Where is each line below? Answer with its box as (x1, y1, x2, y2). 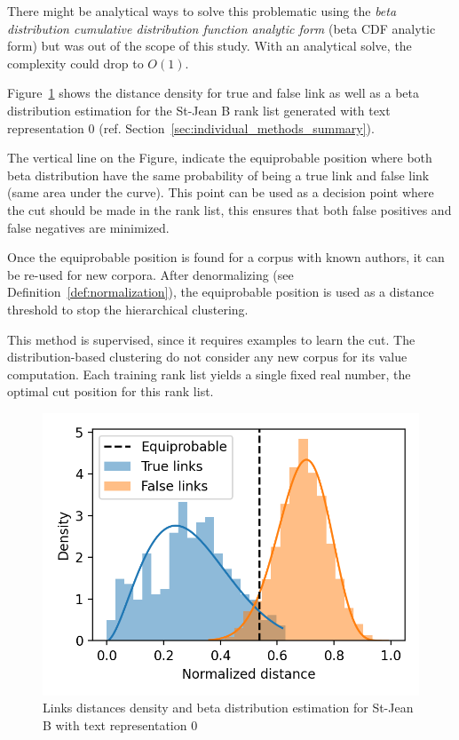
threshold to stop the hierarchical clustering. (7, 299, 249, 318)
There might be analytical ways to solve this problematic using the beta (7, 2, 397, 20)
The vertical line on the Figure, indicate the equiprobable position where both (7, 148, 432, 167)
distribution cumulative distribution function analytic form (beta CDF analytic (7, 19, 436, 37)
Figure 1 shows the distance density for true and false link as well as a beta (7, 84, 419, 102)
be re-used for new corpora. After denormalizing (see (7, 265, 294, 283)
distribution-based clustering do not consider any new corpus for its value (7, 347, 408, 366)
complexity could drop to (7, 53, 144, 72)
